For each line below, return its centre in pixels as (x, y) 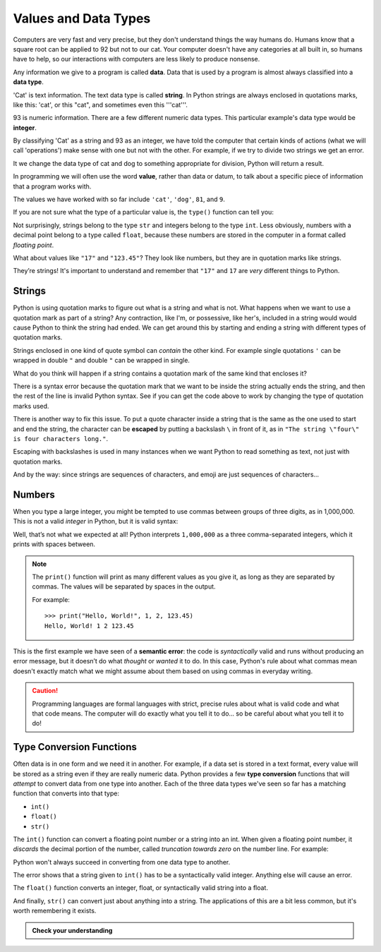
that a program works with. (52, 186)
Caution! (45, 691)
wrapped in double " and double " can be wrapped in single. (102, 361)
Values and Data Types (82, 18)
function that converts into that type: (66, 793)
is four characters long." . (61, 438)
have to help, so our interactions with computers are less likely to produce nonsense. (137, 59)
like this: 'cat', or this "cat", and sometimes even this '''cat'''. (101, 104)
